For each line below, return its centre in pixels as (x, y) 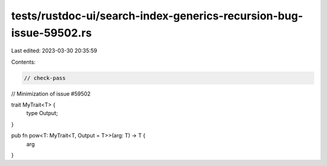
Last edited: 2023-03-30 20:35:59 (54, 51)
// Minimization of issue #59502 (51, 93)
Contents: (23, 62)
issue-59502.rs (51, 33)
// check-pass (45, 78)
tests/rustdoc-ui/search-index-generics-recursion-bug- (157, 16)
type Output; (42, 113)
